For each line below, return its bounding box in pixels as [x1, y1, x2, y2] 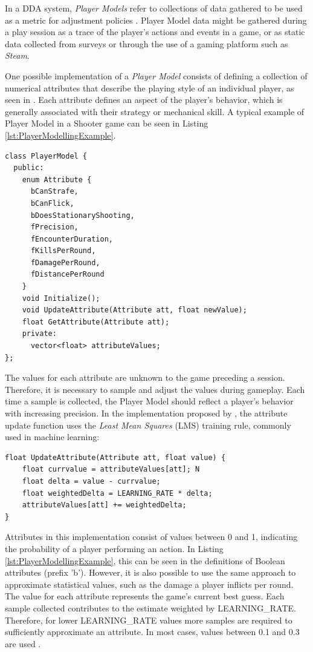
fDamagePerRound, [30, 258, 100, 267]
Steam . [5, 49, 30, 62]
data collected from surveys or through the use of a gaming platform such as [5, 37, 288, 50]
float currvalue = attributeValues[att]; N [22, 465, 200, 474]
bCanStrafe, [30, 187, 79, 196]
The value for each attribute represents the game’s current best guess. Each [5, 590, 285, 602]
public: [13, 163, 44, 173]
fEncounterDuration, [30, 234, 113, 243]
